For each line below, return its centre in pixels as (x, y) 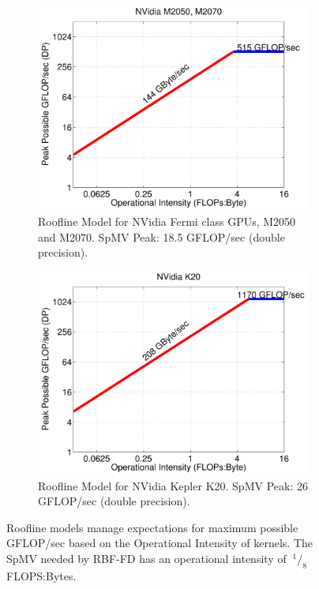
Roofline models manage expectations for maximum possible (152, 527)
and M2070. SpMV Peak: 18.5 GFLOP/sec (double (161, 236)
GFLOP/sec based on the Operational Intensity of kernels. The (160, 543)
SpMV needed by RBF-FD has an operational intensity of (146, 558)
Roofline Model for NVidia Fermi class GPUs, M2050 (167, 221)
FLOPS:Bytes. (41, 575)
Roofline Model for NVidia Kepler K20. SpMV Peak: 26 (173, 485)
